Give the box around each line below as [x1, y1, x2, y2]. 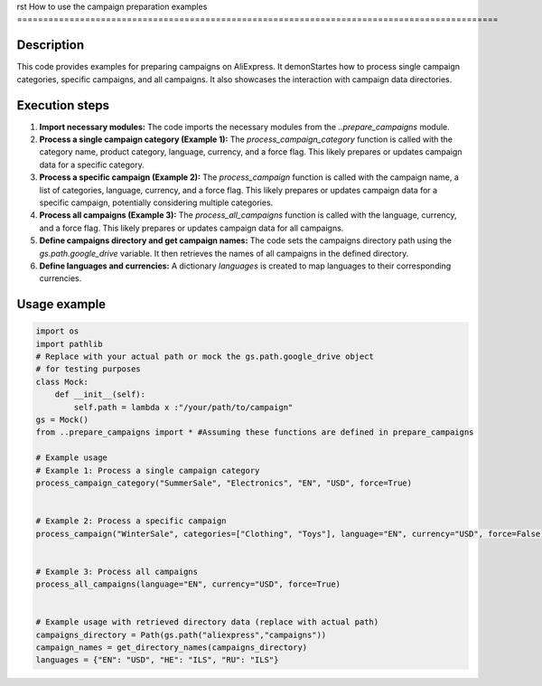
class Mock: [35, 376, 89, 387]
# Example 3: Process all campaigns [35, 566, 199, 577]
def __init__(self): [54, 390, 146, 399]
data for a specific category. [39, 159, 145, 170]
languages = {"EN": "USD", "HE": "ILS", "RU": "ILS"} [35, 655, 279, 665]
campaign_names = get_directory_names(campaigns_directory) [35, 643, 308, 653]
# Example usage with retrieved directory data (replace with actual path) [35, 617, 379, 627]
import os [35, 326, 79, 336]
